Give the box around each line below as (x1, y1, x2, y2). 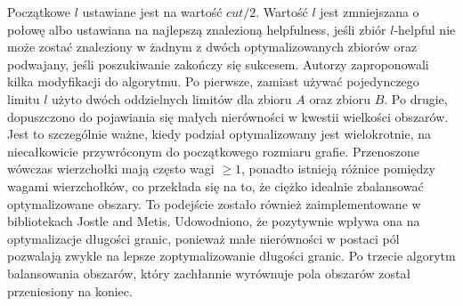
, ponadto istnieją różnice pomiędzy (241, 159, 435, 178)
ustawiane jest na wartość (82, 3, 223, 20)
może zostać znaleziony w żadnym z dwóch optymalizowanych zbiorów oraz (7, 37, 418, 56)
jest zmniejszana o (320, 3, 419, 20)
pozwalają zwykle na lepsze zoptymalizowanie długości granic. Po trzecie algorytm (7, 246, 456, 265)
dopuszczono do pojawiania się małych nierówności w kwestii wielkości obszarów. (7, 107, 449, 125)
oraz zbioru (309, 89, 371, 108)
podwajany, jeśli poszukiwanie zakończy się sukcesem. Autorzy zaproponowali (7, 54, 429, 73)
